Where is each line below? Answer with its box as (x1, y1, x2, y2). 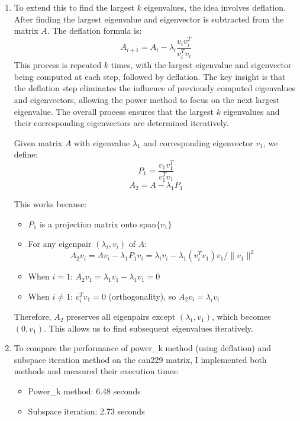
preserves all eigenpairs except (66, 310, 176, 323)
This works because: (14, 198, 87, 210)
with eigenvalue (74, 136, 130, 149)
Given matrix (14, 136, 63, 149)
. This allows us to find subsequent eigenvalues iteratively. (43, 322, 253, 334)
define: (14, 148, 38, 160)
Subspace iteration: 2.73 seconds (28, 404, 145, 417)
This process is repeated (14, 59, 102, 71)
